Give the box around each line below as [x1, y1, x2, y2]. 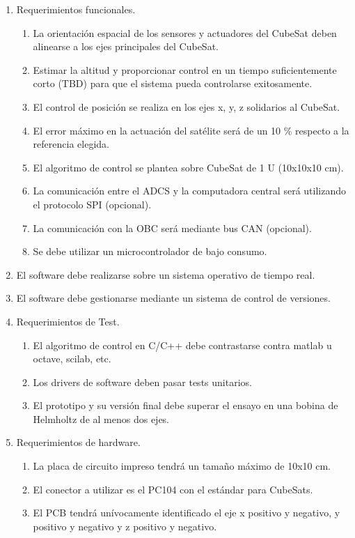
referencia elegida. [33, 137, 109, 151]
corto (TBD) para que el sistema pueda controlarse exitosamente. [33, 76, 313, 91]
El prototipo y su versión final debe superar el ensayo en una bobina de [33, 398, 338, 413]
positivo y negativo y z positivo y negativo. [33, 518, 217, 533]
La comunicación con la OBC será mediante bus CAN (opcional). [33, 220, 312, 235]
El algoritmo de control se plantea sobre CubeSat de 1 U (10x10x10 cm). [33, 160, 344, 174]
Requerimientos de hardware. [16, 435, 141, 449]
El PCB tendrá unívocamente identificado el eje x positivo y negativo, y [33, 505, 340, 520]
